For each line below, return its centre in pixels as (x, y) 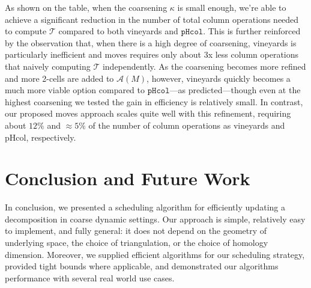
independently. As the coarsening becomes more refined (204, 66)
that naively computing (48, 66)
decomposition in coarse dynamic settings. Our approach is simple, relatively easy (155, 219)
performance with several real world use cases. (90, 277)
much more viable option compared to (75, 90)
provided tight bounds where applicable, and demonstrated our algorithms (142, 266)
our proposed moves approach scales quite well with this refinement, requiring (148, 113)
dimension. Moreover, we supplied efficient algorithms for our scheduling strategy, (155, 254)
